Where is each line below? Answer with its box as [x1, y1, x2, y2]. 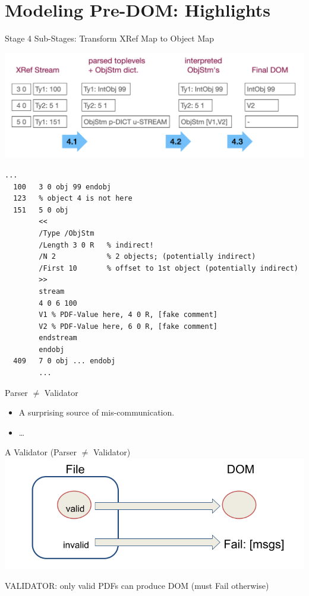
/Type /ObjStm [39, 229, 94, 237]
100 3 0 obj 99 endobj [13, 182, 111, 191]
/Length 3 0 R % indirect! [39, 240, 154, 249]
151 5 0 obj [13, 205, 69, 214]
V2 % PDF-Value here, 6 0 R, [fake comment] [39, 322, 217, 331]
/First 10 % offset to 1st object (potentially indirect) [39, 264, 298, 272]
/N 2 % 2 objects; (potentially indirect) [39, 252, 256, 261]
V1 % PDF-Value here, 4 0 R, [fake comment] [39, 310, 217, 319]
